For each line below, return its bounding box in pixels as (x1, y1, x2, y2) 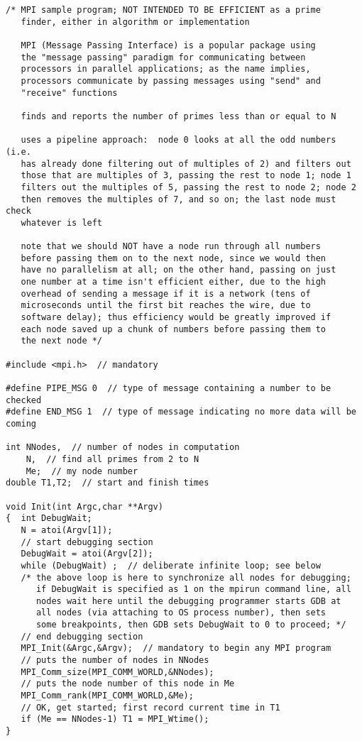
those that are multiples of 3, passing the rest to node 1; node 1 (21, 170, 351, 181)
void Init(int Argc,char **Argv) (6, 501, 163, 512)
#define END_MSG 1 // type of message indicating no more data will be (6, 407, 356, 417)
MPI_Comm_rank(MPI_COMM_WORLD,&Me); (21, 691, 194, 701)
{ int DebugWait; (6, 513, 92, 524)
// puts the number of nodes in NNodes (21, 655, 209, 666)
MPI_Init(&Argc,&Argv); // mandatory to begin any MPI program (21, 643, 331, 654)
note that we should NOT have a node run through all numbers (21, 241, 321, 252)
